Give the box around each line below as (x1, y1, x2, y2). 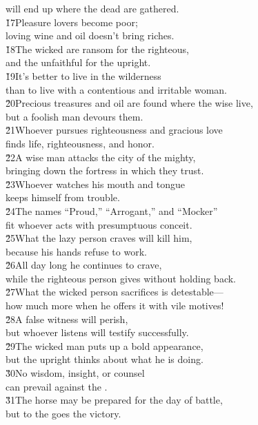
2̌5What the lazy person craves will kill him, (6, 231, 192, 245)
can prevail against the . (6, 379, 108, 393)
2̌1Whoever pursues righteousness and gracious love (6, 123, 223, 137)
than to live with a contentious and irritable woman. (6, 82, 228, 96)
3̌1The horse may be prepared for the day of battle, (6, 393, 223, 407)
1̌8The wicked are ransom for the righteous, (6, 41, 189, 56)
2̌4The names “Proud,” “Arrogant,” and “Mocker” (6, 203, 218, 218)
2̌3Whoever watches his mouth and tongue (6, 176, 185, 191)
